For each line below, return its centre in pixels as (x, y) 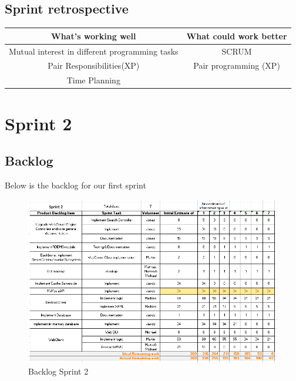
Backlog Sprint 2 (58, 371)
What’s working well (94, 36)
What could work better (237, 36)
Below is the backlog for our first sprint (75, 185)
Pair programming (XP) (237, 65)
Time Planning (93, 80)
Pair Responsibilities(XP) (94, 65)
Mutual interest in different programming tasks (94, 51)
